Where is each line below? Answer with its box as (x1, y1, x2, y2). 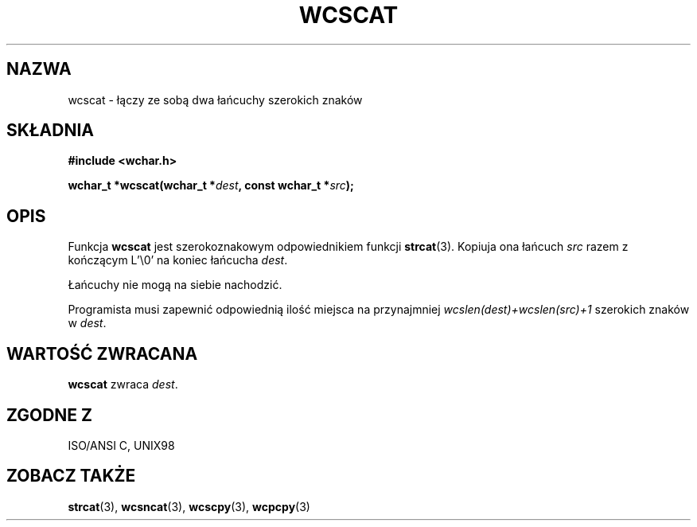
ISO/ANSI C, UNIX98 (68, 438, 175, 452)
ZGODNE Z (6, 404, 93, 425)
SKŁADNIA (6, 120, 94, 141)
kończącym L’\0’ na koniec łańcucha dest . (68, 253, 288, 267)
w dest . (68, 316, 107, 330)
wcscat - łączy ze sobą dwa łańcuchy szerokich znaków (68, 92, 363, 107)
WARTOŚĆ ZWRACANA (6, 343, 198, 364)
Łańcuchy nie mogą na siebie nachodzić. (68, 278, 282, 292)
